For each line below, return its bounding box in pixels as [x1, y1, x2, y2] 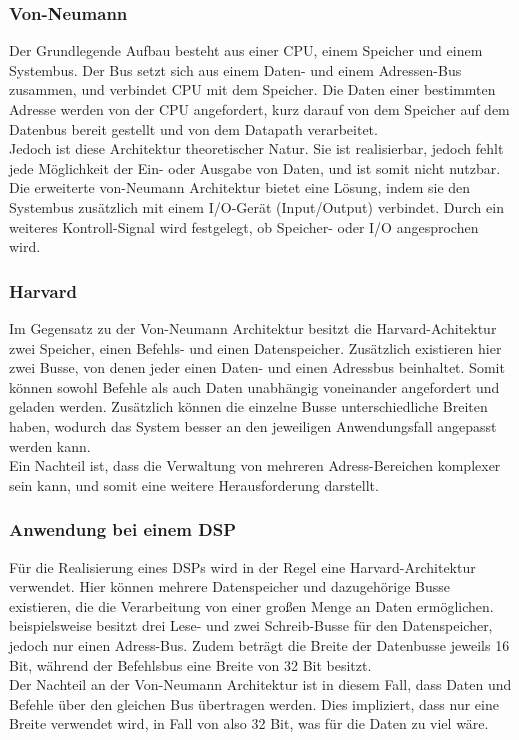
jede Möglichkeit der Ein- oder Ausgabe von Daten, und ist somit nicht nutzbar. [9, 157, 501, 178]
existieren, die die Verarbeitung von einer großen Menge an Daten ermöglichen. [9, 595, 494, 616]
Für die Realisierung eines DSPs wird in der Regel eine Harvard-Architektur [9, 556, 476, 577]
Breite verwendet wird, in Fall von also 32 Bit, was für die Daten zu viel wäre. [9, 713, 489, 734]
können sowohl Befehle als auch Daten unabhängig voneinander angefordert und [9, 376, 500, 397]
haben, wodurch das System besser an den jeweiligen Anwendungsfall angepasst [9, 415, 497, 436]
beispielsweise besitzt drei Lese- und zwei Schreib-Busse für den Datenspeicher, [9, 615, 493, 636]
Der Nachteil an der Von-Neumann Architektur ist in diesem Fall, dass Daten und [9, 674, 512, 695]
